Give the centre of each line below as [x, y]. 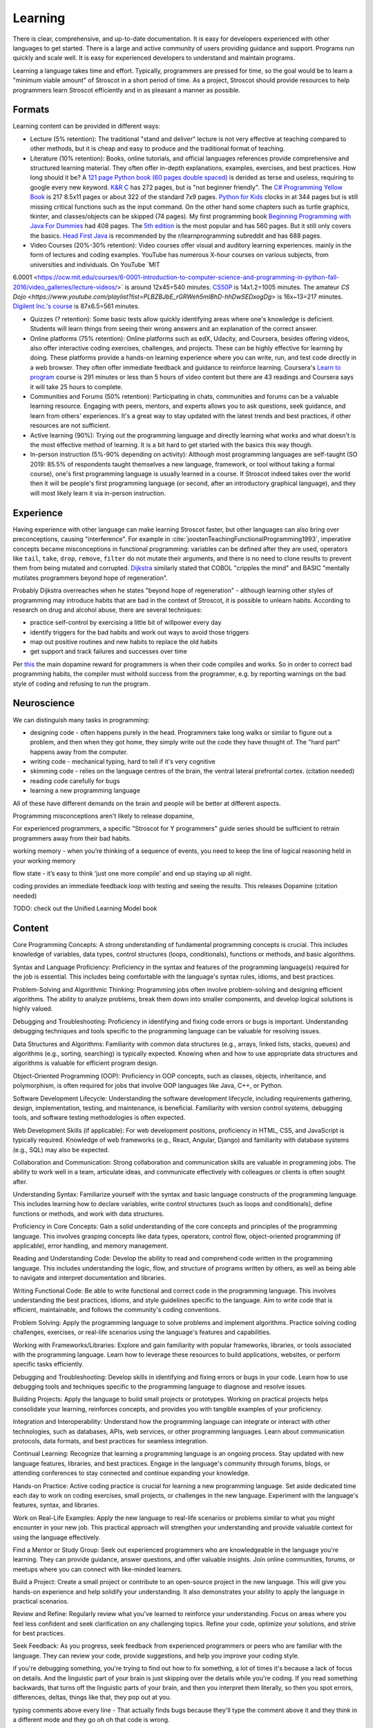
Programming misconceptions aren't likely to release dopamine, [104, 816]
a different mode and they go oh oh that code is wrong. [91, 1720]
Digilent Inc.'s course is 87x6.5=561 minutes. [76, 306]
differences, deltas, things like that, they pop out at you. [92, 1698]
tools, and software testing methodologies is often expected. [99, 1118]
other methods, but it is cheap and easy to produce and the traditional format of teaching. [157, 149]
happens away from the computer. [79, 752]
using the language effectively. [56, 1537]
